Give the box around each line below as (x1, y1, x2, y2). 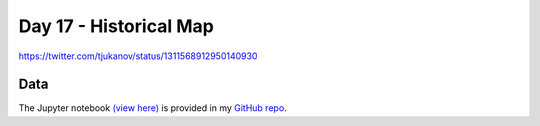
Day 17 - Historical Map (18, 15, 214, 37)
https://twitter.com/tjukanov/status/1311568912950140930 (18, 50, 258, 62)
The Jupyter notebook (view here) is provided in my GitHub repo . (18, 102, 287, 114)
